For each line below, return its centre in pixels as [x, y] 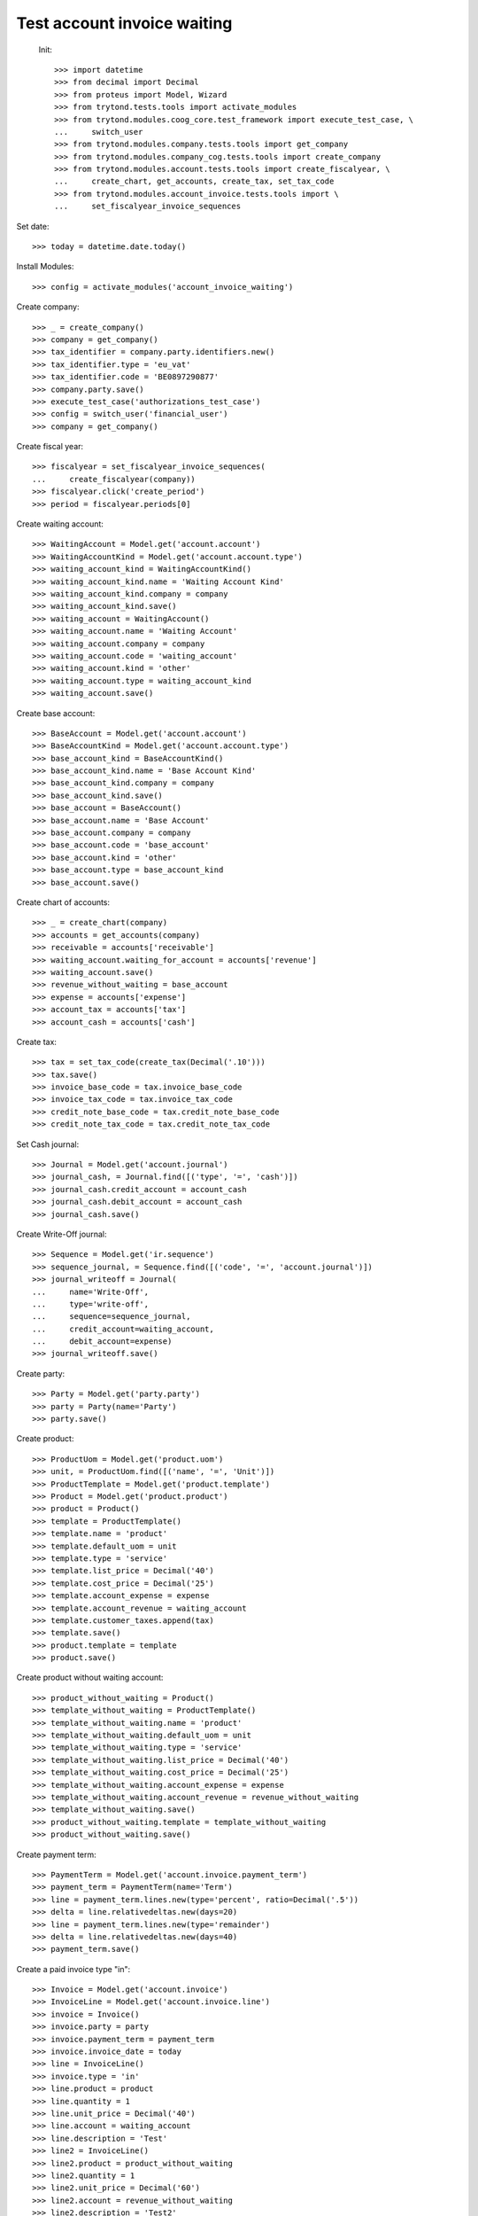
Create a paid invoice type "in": [73, 1969]
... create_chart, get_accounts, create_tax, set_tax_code [194, 181]
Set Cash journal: [48, 1144]
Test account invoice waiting [124, 23]
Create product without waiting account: [90, 1678]
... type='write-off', [91, 1304]
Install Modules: [45, 267]
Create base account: [56, 713]
